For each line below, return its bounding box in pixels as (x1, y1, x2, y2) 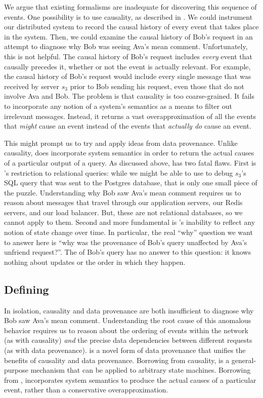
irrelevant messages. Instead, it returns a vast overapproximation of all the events (4, 110, 256, 121)
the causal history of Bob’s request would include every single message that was (4, 71, 251, 82)
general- (231, 354, 256, 365)
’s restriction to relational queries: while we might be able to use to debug (4, 167, 233, 178)
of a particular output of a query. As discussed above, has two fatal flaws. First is (4, 157, 256, 168)
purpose (4, 365, 28, 375)
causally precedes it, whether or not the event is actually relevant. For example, (4, 61, 251, 71)
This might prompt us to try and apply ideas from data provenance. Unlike (4, 137, 238, 148)
